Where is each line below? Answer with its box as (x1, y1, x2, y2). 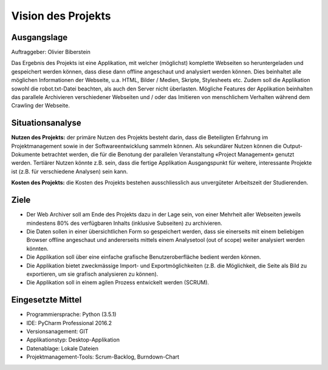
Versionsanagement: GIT (26, 327, 89, 335)
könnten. (26, 245, 49, 252)
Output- (282, 142, 303, 149)
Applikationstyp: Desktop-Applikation (26, 336, 120, 343)
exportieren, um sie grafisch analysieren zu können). (26, 270, 159, 278)
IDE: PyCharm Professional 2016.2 (26, 319, 112, 326)
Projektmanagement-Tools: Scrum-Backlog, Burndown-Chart (26, 353, 179, 361)
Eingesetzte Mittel (11, 295, 82, 305)
